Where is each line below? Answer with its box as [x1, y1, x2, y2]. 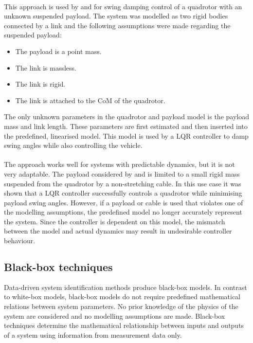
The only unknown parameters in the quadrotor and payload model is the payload [4, 111, 249, 122]
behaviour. [4, 235, 36, 246]
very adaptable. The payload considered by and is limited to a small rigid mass [4, 168, 240, 179]
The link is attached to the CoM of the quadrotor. [15, 95, 165, 105]
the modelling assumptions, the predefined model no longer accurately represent [4, 207, 242, 217]
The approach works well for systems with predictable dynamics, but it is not [4, 159, 235, 169]
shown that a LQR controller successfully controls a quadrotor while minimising [4, 188, 242, 198]
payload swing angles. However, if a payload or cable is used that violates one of [4, 197, 243, 207]
